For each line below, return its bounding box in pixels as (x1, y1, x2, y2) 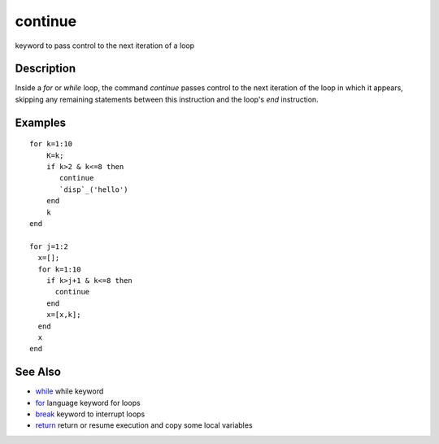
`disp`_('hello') (59, 185, 128, 194)
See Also (15, 365, 61, 379)
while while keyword (35, 386, 104, 396)
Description (15, 62, 76, 76)
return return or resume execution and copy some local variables (35, 420, 253, 430)
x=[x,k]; (46, 310, 81, 320)
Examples (15, 115, 67, 129)
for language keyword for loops (35, 398, 141, 407)
